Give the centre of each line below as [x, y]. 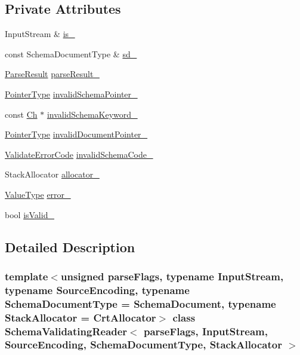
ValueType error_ [38, 194]
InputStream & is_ [40, 34]
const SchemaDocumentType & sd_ [71, 53]
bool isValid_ [30, 214]
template [27, 276]
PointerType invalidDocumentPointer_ [76, 134]
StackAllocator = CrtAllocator [81, 317]
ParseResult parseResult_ [52, 74]
